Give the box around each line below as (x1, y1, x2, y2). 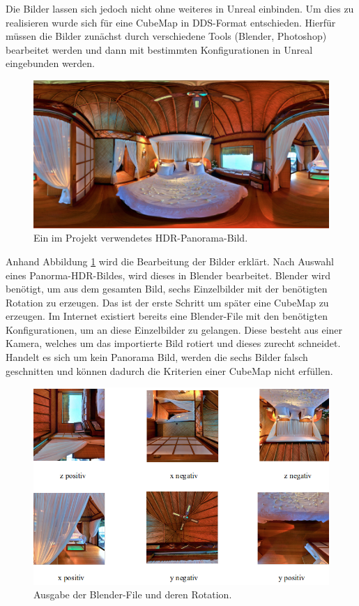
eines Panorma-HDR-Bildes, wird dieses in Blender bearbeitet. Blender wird (6, 267, 331, 282)
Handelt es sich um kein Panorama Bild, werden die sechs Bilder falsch (6, 350, 308, 364)
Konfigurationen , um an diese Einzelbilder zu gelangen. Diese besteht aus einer (6, 322, 343, 337)
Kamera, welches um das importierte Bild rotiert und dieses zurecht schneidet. (6, 336, 341, 350)
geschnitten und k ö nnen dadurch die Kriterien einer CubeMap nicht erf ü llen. (6, 363, 333, 378)
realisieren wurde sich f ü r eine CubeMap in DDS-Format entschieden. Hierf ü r (6, 15, 336, 29)
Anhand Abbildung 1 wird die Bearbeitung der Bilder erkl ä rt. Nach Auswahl (6, 253, 334, 268)
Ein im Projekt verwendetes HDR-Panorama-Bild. (33, 230, 248, 245)
